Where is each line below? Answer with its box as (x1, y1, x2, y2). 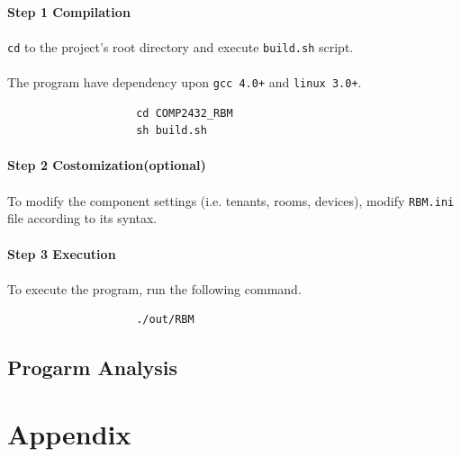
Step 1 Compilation (7, 2, 131, 21)
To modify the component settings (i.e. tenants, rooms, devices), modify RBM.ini (7, 191, 455, 210)
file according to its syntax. (7, 209, 158, 228)
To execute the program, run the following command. (7, 279, 302, 298)
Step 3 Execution (7, 244, 116, 263)
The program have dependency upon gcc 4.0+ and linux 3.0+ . (7, 73, 362, 92)
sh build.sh (136, 124, 207, 138)
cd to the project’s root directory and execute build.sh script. (7, 37, 354, 56)
